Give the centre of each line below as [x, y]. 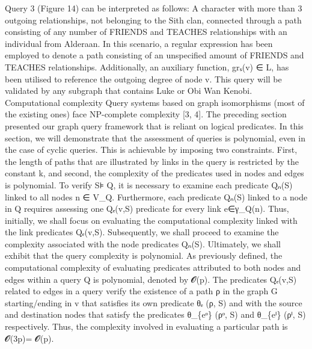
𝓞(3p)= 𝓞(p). [29, 338]
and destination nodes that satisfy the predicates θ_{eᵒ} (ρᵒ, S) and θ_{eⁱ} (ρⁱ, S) [155, 314]
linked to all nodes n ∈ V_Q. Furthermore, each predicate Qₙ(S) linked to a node [156, 196]
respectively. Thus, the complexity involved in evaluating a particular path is [146, 326]
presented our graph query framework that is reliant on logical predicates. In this [154, 125]
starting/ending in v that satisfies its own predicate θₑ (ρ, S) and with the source [154, 302]
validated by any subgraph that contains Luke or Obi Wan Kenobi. [129, 91]
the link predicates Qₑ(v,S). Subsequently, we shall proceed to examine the [142, 232]
